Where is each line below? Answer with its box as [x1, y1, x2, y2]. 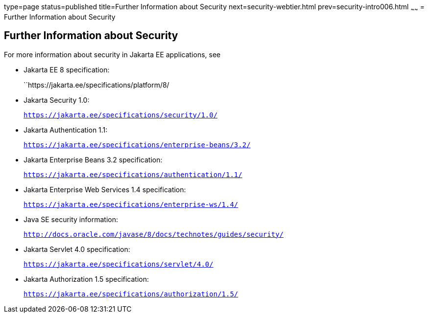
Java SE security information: [24, 215, 118, 224]
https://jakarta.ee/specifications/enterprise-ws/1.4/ [24, 200, 238, 208]
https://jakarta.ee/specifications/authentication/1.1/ [24, 170, 242, 179]
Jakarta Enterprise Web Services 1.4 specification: [24, 185, 186, 194]
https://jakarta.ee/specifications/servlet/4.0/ [24, 260, 214, 268]
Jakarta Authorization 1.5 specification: [24, 274, 149, 283]
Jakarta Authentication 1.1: [24, 125, 108, 134]
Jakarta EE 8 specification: [24, 65, 110, 74]
